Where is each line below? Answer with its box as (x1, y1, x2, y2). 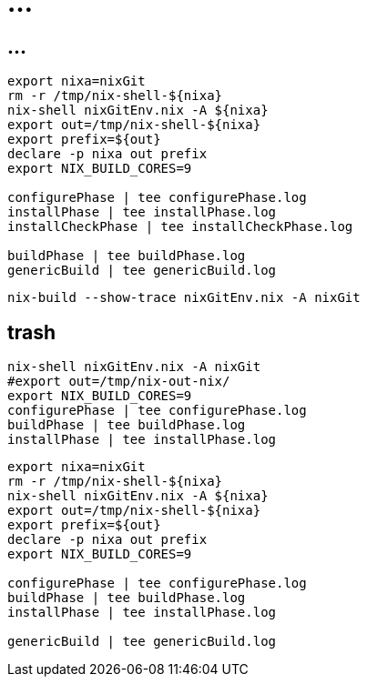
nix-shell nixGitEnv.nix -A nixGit (7, 359, 261, 375)
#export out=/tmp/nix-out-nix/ (7, 374, 230, 389)
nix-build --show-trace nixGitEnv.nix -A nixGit (7, 290, 361, 306)
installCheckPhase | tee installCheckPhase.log (7, 219, 353, 235)
